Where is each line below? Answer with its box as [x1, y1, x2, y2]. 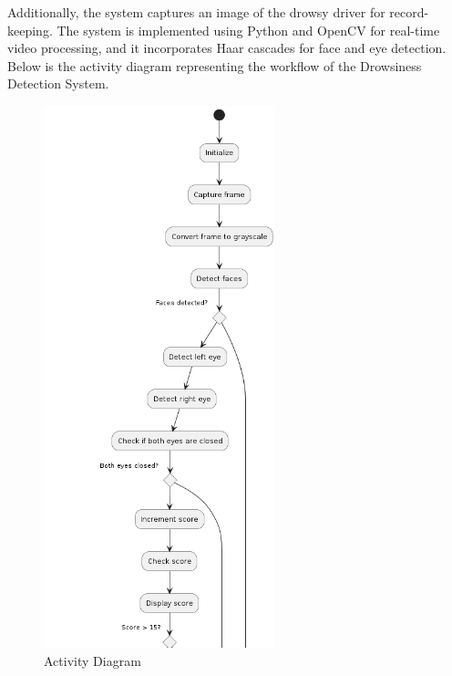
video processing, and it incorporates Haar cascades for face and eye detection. [7, 38, 447, 57]
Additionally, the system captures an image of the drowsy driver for [7, 3, 385, 21]
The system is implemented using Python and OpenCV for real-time [56, 20, 440, 39]
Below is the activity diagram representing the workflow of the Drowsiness [7, 56, 422, 75]
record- [389, 3, 429, 21]
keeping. [7, 20, 53, 39]
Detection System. [7, 74, 109, 93]
